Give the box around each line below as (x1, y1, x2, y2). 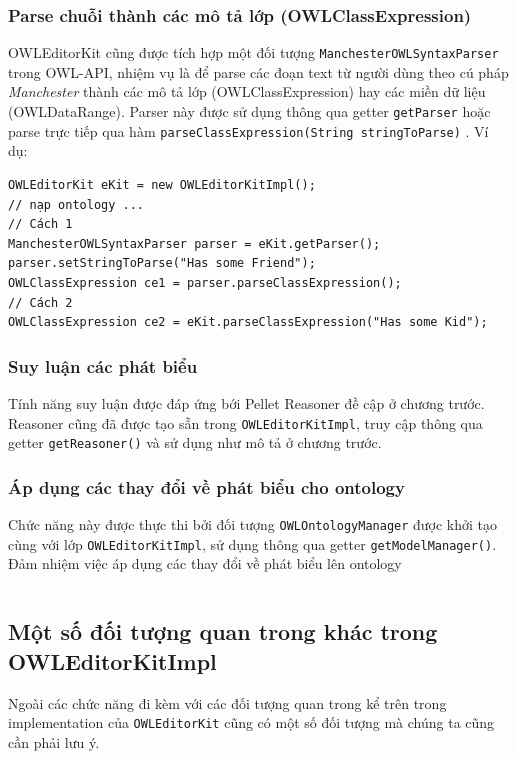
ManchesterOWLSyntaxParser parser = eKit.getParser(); (8, 236, 381, 251)
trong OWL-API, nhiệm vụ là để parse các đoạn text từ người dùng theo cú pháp (8, 61, 509, 82)
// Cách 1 (8, 217, 73, 232)
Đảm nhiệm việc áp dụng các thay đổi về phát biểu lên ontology (8, 553, 402, 574)
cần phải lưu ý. (8, 731, 100, 752)
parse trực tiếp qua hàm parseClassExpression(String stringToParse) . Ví (8, 120, 489, 141)
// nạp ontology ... (8, 197, 145, 212)
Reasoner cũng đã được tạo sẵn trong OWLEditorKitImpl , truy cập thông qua (8, 412, 483, 433)
